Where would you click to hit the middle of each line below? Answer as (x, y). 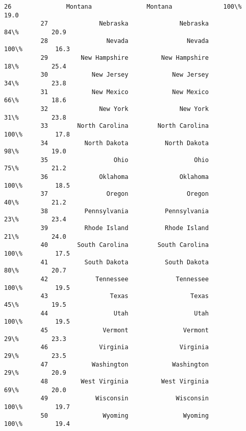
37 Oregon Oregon (125, 194)
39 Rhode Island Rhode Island (125, 228)
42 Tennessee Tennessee (125, 279)
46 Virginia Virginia (125, 347)
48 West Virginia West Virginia (125, 381)
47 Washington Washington (125, 364)
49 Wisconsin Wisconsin (125, 399)
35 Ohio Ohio (125, 160)
